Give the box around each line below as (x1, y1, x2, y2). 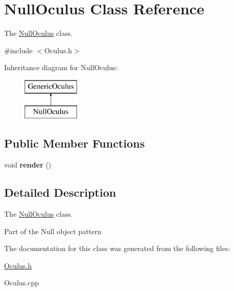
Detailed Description (4, 184, 116, 200)
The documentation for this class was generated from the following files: (4, 243, 230, 254)
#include (4, 45, 33, 55)
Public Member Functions (4, 135, 145, 151)
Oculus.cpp (4, 277, 39, 288)
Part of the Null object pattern (4, 225, 102, 236)
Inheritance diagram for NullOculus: (4, 62, 118, 73)
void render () (4, 159, 51, 170)
